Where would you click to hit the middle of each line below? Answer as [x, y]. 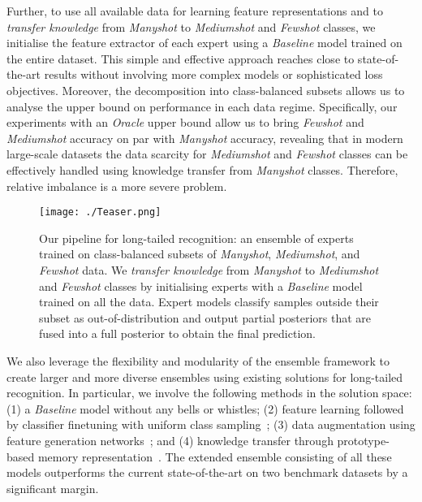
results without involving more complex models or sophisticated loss [213, 74]
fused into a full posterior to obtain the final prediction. [177, 333]
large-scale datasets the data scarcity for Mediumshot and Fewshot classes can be [207, 154]
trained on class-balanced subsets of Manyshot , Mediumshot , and [200, 254]
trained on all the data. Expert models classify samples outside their [209, 302]
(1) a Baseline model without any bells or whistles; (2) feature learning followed [205, 408]
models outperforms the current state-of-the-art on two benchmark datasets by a [207, 472]
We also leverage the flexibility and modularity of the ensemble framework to [198, 360]
